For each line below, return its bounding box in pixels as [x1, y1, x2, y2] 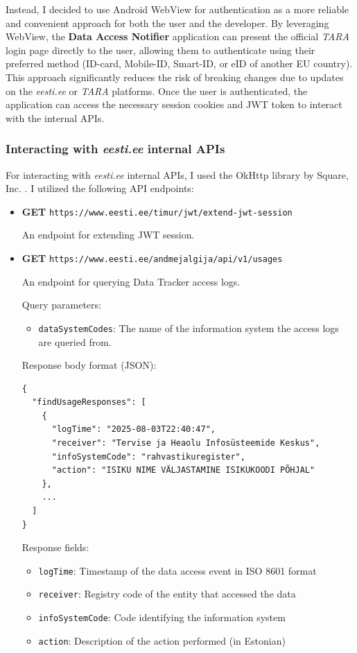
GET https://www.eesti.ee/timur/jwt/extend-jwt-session [21, 204, 293, 218]
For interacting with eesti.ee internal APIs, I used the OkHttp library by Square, [6, 167, 349, 182]
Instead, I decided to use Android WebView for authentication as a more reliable [6, 2, 349, 16]
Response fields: [21, 540, 89, 555]
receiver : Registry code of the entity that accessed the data [38, 586, 296, 601]
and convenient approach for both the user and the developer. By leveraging [6, 15, 329, 30]
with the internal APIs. [6, 110, 105, 125]
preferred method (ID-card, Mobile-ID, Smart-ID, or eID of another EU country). [6, 56, 353, 71]
